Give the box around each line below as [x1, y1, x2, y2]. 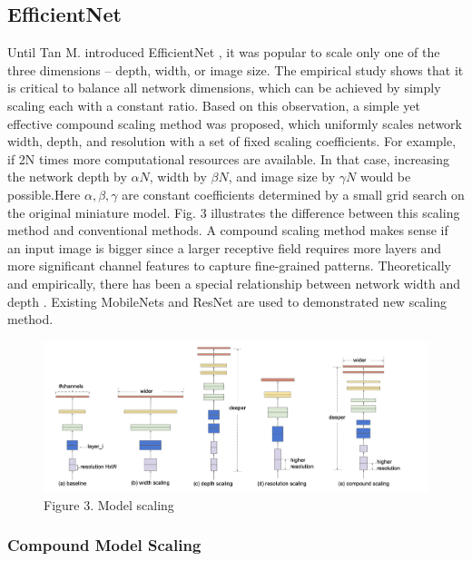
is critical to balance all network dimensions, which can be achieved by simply [7, 78, 441, 97]
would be [359, 167, 411, 186]
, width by [149, 167, 207, 186]
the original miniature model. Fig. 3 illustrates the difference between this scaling [7, 202, 460, 221]
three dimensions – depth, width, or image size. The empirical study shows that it [7, 60, 464, 79]
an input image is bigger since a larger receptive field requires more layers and [7, 238, 442, 257]
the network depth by [7, 167, 127, 186]
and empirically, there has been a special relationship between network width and [7, 273, 460, 292]
